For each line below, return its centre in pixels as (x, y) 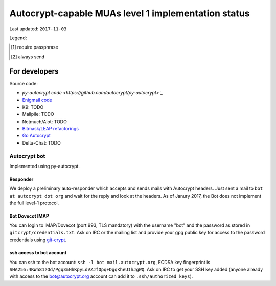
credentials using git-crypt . (38, 240)
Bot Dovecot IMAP (29, 216)
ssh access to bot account (38, 253)
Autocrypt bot (27, 156)
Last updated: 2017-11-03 (38, 29)
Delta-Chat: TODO (41, 142)
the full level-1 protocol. (34, 203)
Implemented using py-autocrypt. (45, 166)
